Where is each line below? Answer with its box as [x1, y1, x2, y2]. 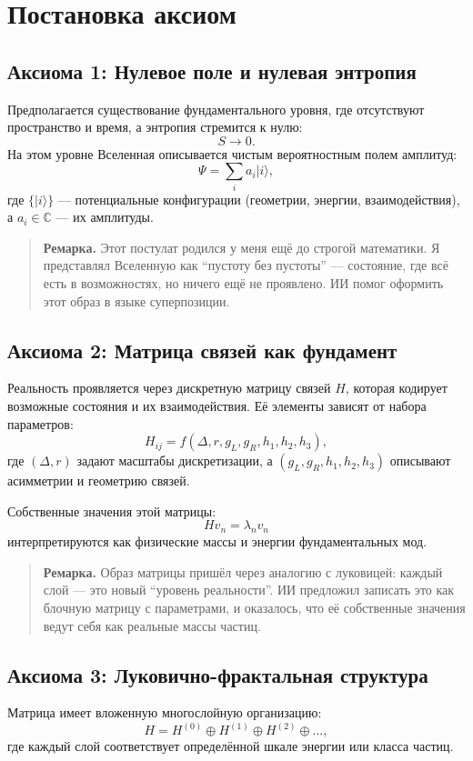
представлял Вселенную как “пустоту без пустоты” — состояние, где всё [43, 255, 448, 275]
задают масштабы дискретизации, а [76, 451, 273, 470]
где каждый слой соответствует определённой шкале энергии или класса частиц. [7, 736, 454, 756]
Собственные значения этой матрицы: [7, 501, 216, 520]
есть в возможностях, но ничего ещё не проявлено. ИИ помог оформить [43, 274, 444, 293]
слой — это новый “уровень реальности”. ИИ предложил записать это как [43, 580, 455, 599]
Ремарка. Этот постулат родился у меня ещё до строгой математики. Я [43, 237, 440, 256]
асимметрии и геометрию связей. [7, 471, 190, 490]
